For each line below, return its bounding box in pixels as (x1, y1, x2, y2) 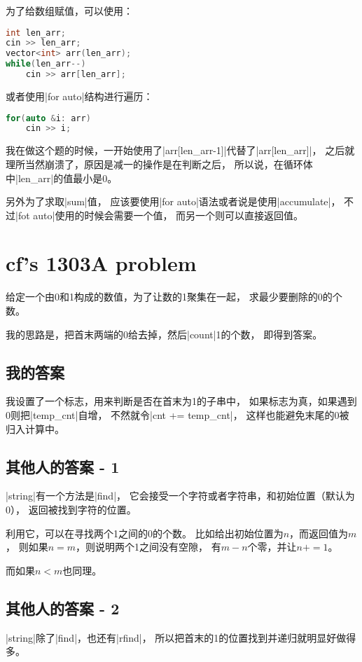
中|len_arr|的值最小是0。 (6, 170, 118, 185)
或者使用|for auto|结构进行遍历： (6, 88, 153, 103)
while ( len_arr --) (6, 59, 86, 69)
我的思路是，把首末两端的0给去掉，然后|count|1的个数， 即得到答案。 (6, 326, 323, 341)
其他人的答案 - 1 (6, 455, 120, 477)
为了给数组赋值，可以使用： (6, 4, 133, 18)
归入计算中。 (6, 421, 64, 436)
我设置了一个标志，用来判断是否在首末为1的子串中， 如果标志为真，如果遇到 (6, 394, 357, 408)
